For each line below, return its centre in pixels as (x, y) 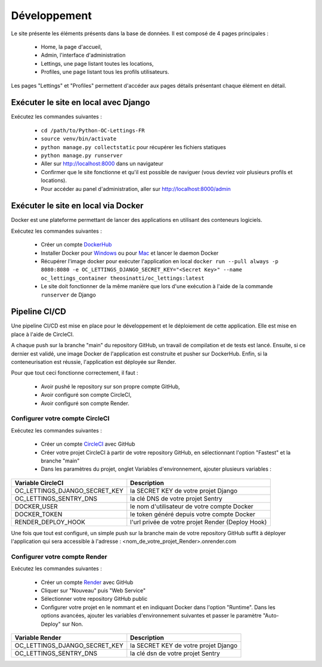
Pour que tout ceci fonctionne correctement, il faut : (75, 373)
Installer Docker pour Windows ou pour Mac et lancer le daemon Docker (130, 253)
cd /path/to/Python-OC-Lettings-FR (93, 130)
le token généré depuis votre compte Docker (193, 514)
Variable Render (38, 637)
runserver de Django (69, 295)
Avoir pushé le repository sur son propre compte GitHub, (110, 386)
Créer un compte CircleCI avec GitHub (88, 444)
